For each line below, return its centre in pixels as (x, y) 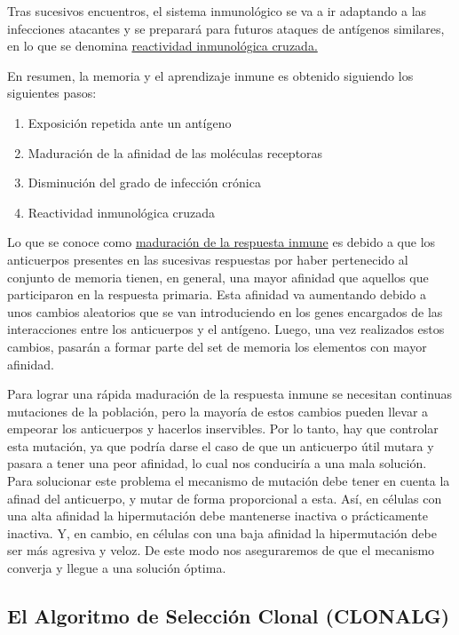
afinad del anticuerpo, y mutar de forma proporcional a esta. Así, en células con (225, 498)
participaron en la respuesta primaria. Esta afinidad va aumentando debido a (217, 294)
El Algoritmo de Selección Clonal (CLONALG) (229, 616)
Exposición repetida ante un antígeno (130, 122)
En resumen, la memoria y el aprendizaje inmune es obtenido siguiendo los (210, 75)
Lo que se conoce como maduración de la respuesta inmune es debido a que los (222, 242)
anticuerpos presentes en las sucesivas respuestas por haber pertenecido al (208, 259)
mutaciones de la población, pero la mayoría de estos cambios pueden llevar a (218, 411)
